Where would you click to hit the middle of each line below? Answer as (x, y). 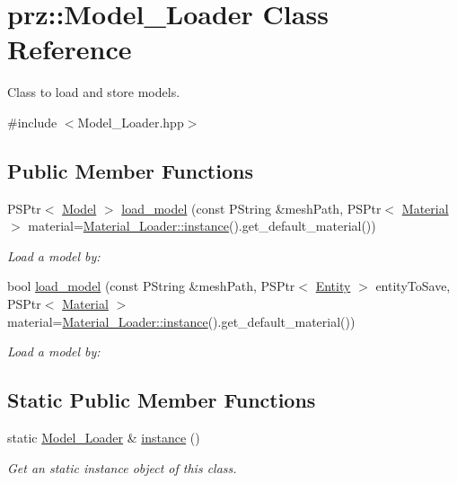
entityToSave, (413, 286)
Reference (70, 49)
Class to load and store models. (94, 92)
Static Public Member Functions (162, 400)
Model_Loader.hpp (131, 122)
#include (32, 122)
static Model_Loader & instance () (104, 438)
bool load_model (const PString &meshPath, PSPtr (151, 286)
